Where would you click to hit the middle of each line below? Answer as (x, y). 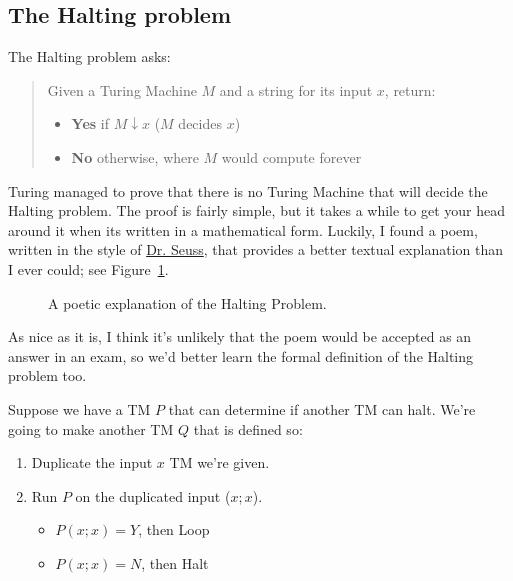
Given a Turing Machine (122, 89)
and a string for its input (296, 89)
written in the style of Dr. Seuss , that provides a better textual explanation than (255, 249)
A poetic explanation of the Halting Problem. (187, 302)
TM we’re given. (219, 462)
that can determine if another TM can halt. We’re (322, 408)
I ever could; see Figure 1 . (88, 268)
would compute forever (291, 156)
